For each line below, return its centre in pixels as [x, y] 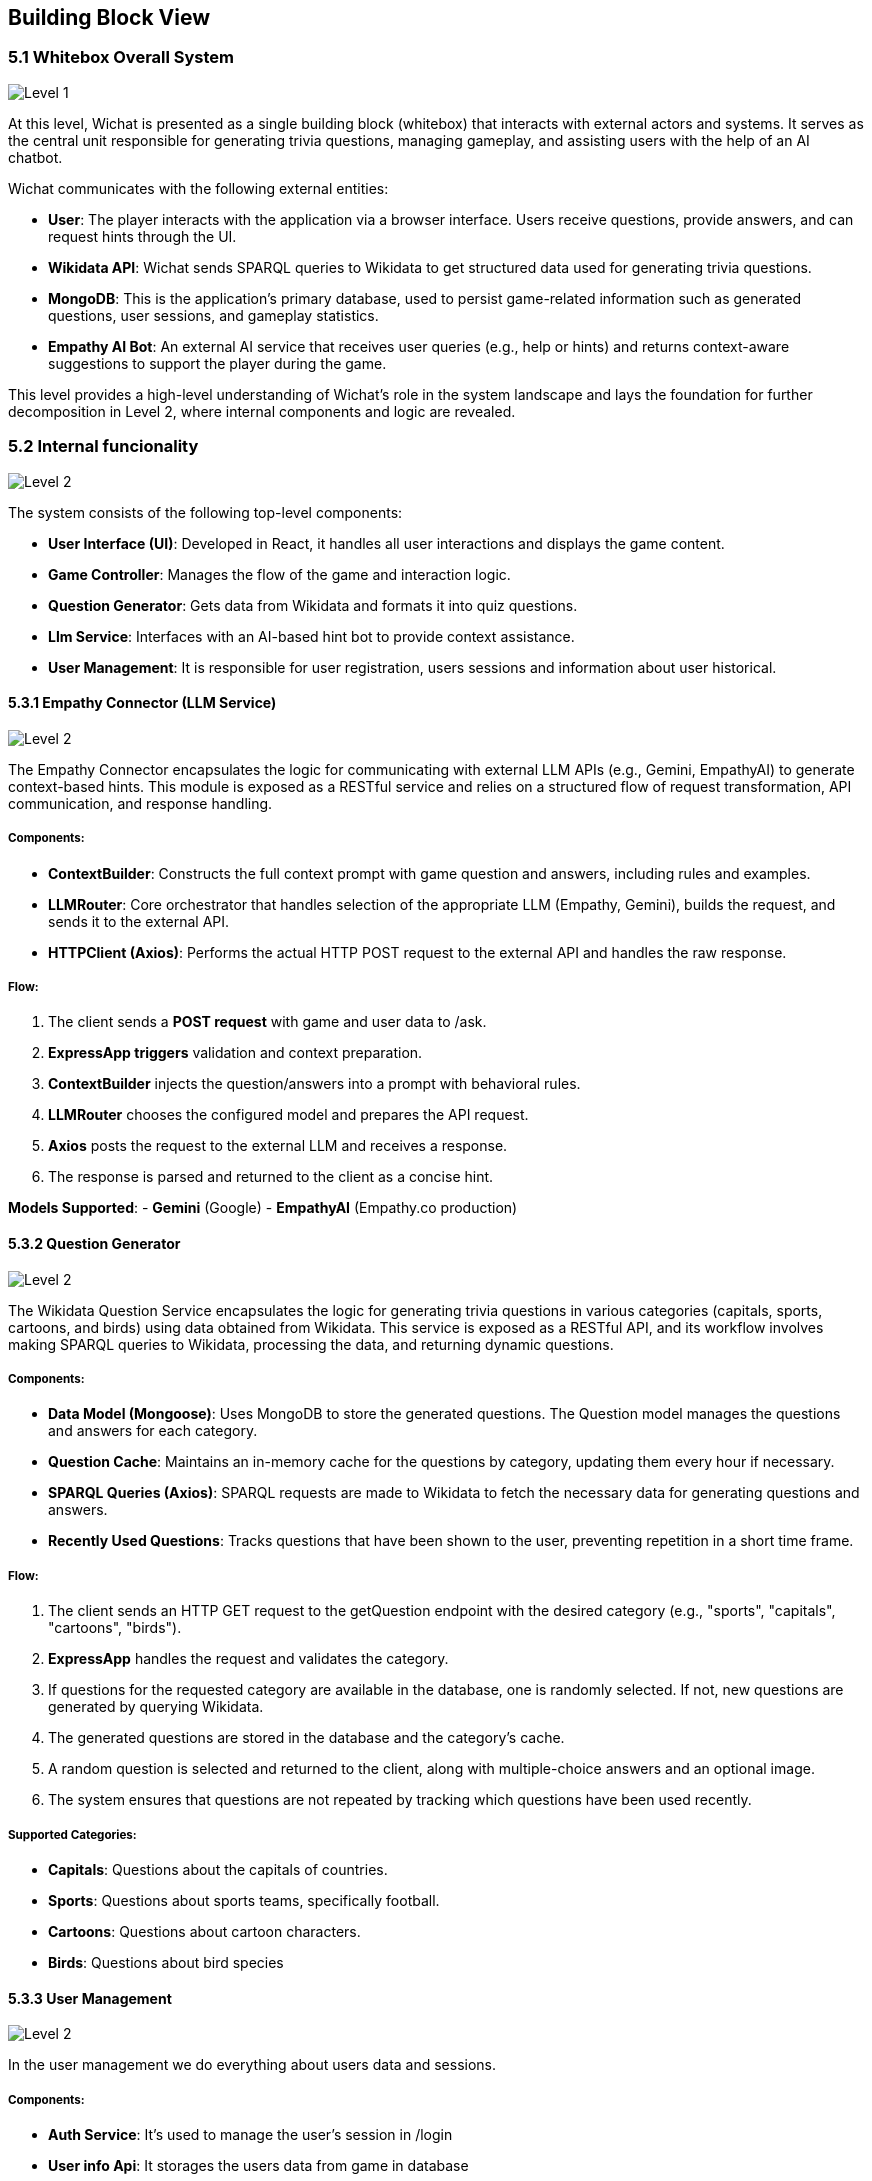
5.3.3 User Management [90, 1998]
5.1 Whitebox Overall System [121, 57]
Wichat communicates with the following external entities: [198, 188]
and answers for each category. [153, 1431]
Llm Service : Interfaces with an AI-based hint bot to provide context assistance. [311, 636]
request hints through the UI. [142, 236]
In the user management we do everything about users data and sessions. [252, 2065]
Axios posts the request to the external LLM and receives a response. [278, 1146]
